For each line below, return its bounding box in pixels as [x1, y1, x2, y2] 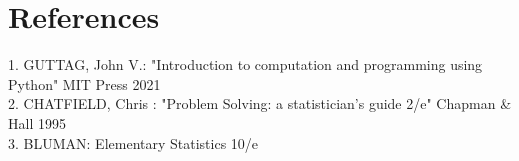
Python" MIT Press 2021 [8, 73, 161, 94]
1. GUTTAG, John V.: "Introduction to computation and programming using [8, 54, 483, 75]
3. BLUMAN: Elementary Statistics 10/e [8, 132, 259, 153]
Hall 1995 [8, 112, 66, 133]
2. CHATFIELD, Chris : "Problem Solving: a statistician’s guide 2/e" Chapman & [8, 93, 512, 114]
